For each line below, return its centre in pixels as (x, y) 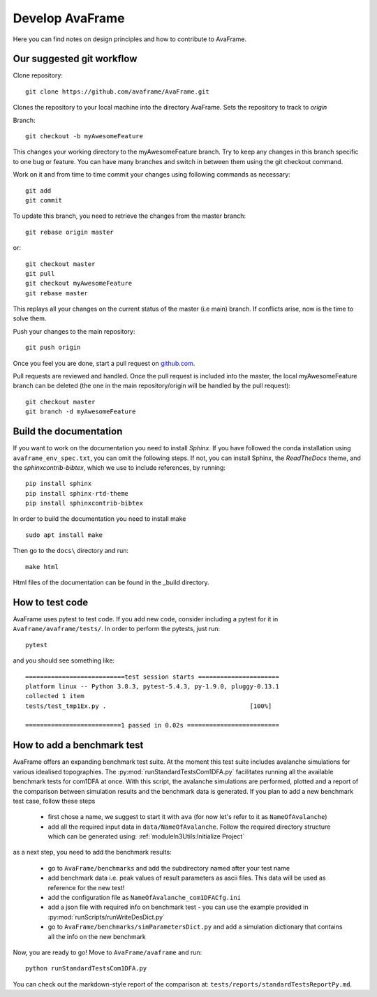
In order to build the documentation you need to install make (99, 519)
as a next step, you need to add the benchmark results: (92, 852)
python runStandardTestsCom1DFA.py (86, 968)
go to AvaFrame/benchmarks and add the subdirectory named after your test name (169, 868)
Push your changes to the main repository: (74, 331)
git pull (40, 273)
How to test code (51, 602)
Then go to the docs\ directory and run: (71, 551)
